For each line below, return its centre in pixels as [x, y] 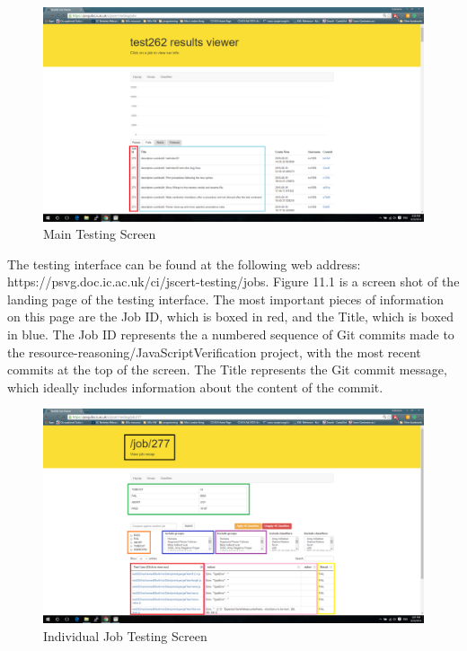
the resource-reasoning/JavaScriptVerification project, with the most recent [214, 352]
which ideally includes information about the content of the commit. [195, 387]
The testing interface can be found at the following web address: [184, 264]
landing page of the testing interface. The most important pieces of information [226, 299]
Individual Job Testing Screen [125, 635]
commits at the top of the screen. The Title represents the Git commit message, [227, 369]
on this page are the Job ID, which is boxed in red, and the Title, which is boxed [230, 317]
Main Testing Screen [100, 234]
